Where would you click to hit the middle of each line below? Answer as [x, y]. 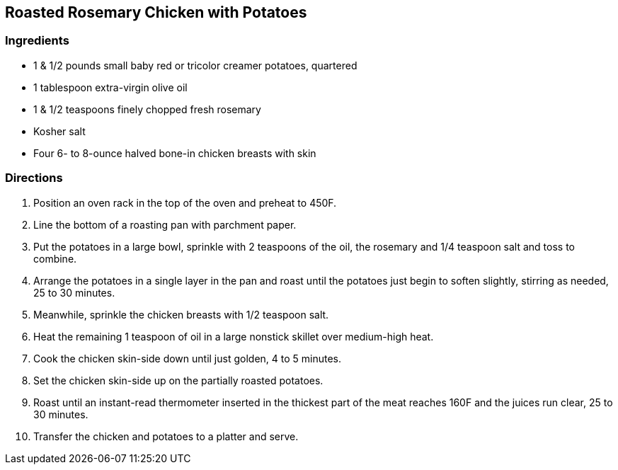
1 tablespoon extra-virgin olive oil [110, 87]
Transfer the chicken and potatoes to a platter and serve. [166, 436]
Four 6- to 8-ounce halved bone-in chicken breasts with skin [175, 153]
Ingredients [37, 41]
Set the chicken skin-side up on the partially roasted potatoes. [178, 380]
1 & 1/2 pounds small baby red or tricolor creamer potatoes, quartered [195, 65]
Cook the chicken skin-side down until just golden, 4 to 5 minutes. [188, 358]
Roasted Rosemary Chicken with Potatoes [156, 12]
